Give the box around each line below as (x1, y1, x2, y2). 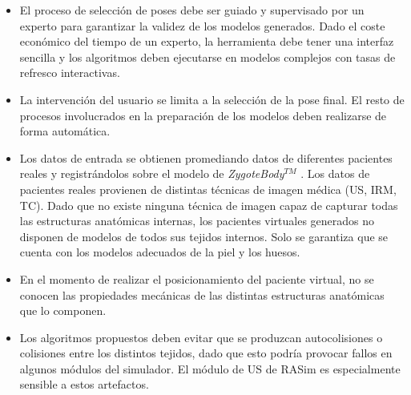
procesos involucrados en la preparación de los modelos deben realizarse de (19, 107, 387, 123)
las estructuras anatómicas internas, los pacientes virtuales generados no (19, 212, 375, 229)
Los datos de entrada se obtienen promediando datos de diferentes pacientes (19, 149, 393, 166)
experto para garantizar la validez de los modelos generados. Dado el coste (19, 17, 385, 34)
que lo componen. (19, 302, 107, 319)
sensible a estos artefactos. (19, 376, 149, 393)
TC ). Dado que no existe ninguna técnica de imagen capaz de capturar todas (19, 196, 398, 213)
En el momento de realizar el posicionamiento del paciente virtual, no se (19, 270, 374, 287)
